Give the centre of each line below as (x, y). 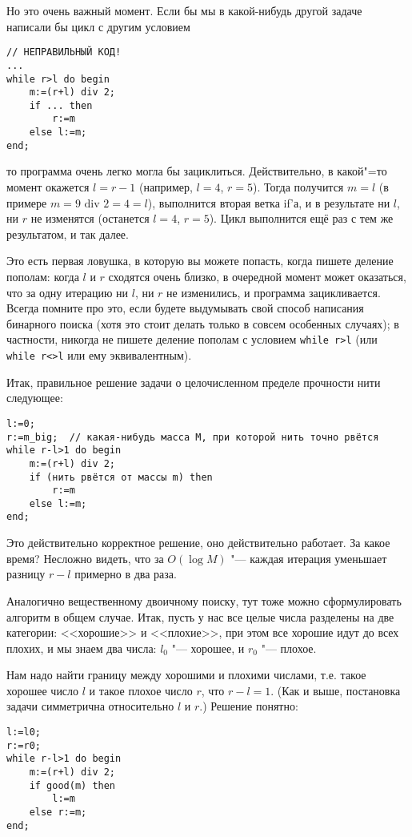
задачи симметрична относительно (90, 706)
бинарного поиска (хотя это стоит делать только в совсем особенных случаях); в (203, 323)
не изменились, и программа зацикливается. (274, 292)
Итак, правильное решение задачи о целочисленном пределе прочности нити (194, 382)
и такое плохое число (141, 690)
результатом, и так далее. (68, 233)
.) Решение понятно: (249, 706)
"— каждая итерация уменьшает (309, 558)
